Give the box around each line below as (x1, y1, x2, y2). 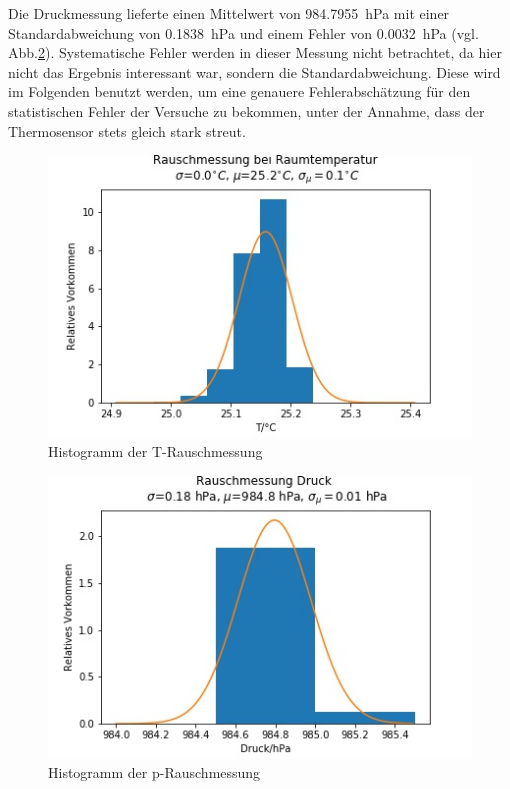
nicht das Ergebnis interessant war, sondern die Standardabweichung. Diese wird (8, 61, 501, 82)
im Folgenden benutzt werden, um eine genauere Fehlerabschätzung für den (8, 81, 471, 102)
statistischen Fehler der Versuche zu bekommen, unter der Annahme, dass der (8, 100, 485, 121)
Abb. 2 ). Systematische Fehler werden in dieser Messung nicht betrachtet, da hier (8, 42, 502, 63)
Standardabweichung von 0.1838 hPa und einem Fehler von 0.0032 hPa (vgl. (8, 22, 479, 43)
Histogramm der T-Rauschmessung (48, 441, 263, 462)
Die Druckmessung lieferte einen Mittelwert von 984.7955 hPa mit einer (8, 3, 450, 23)
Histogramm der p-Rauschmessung (48, 762, 261, 783)
